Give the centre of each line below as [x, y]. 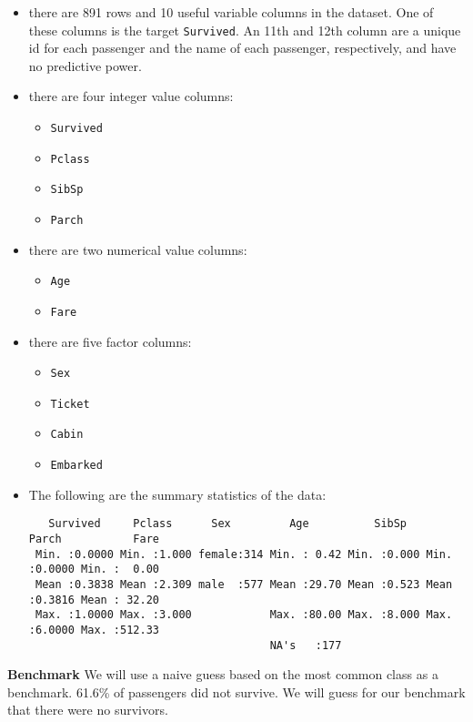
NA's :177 [306, 645]
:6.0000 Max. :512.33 [94, 630]
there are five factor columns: [110, 341]
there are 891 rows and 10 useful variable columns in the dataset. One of [231, 12]
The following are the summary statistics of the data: [177, 494]
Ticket [70, 404]
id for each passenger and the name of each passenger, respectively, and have [242, 48]
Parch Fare [94, 539]
